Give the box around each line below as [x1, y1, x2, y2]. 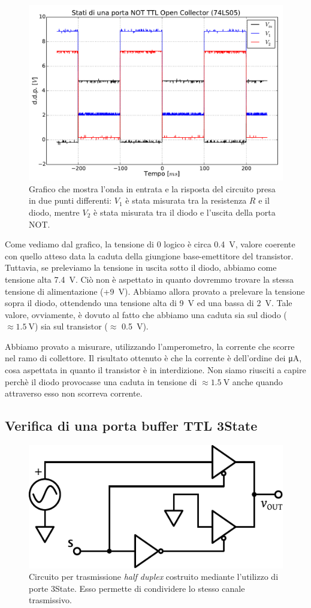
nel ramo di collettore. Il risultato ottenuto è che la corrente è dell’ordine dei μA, [5, 352, 302, 364]
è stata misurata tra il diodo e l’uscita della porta [93, 205, 276, 218]
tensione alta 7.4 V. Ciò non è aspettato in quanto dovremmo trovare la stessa [5, 273, 294, 285]
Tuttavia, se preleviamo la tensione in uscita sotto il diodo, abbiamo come [5, 261, 277, 274]
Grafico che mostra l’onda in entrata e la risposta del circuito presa [29, 182, 276, 195]
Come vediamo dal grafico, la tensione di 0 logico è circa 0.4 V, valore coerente [5, 238, 295, 250]
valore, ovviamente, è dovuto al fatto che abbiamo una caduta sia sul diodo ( [5, 308, 287, 320]
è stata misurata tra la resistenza [125, 194, 247, 207]
